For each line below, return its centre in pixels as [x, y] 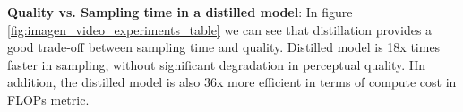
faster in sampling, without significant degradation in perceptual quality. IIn [217, 64]
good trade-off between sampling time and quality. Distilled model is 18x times [224, 47]
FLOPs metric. [48, 99]
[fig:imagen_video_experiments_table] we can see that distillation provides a [220, 29]
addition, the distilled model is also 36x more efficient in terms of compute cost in [232, 82]
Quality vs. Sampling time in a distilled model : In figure [180, 12]
